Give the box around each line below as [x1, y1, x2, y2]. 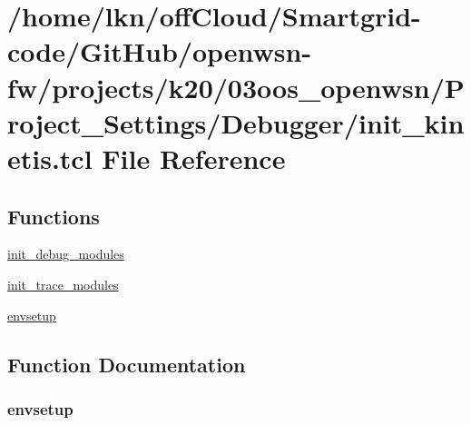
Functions [7, 202, 100, 230]
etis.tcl [7, 139, 93, 176]
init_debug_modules [7, 244, 124, 263]
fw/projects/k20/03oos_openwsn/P [7, 68, 465, 105]
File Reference [102, 139, 286, 176]
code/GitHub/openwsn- [7, 33, 312, 70]
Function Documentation [7, 350, 246, 378]
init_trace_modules [7, 274, 119, 293]
